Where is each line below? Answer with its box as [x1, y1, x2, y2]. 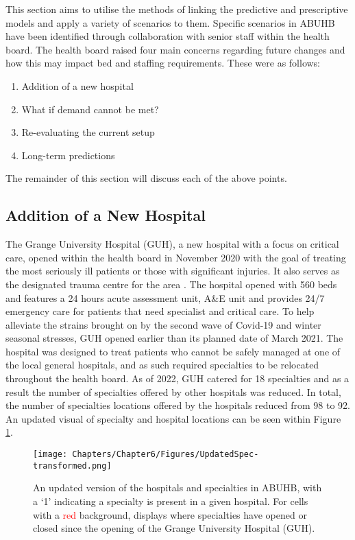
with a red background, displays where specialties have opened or [33, 507, 307, 521]
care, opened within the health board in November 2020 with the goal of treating [5, 250, 346, 264]
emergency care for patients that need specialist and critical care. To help [5, 304, 315, 318]
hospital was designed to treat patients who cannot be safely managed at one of [5, 344, 341, 358]
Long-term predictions [21, 148, 115, 162]
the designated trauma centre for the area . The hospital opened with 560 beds [5, 277, 337, 291]
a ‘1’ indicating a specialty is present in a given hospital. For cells [33, 493, 308, 508]
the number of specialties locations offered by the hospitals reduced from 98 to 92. [5, 398, 350, 412]
